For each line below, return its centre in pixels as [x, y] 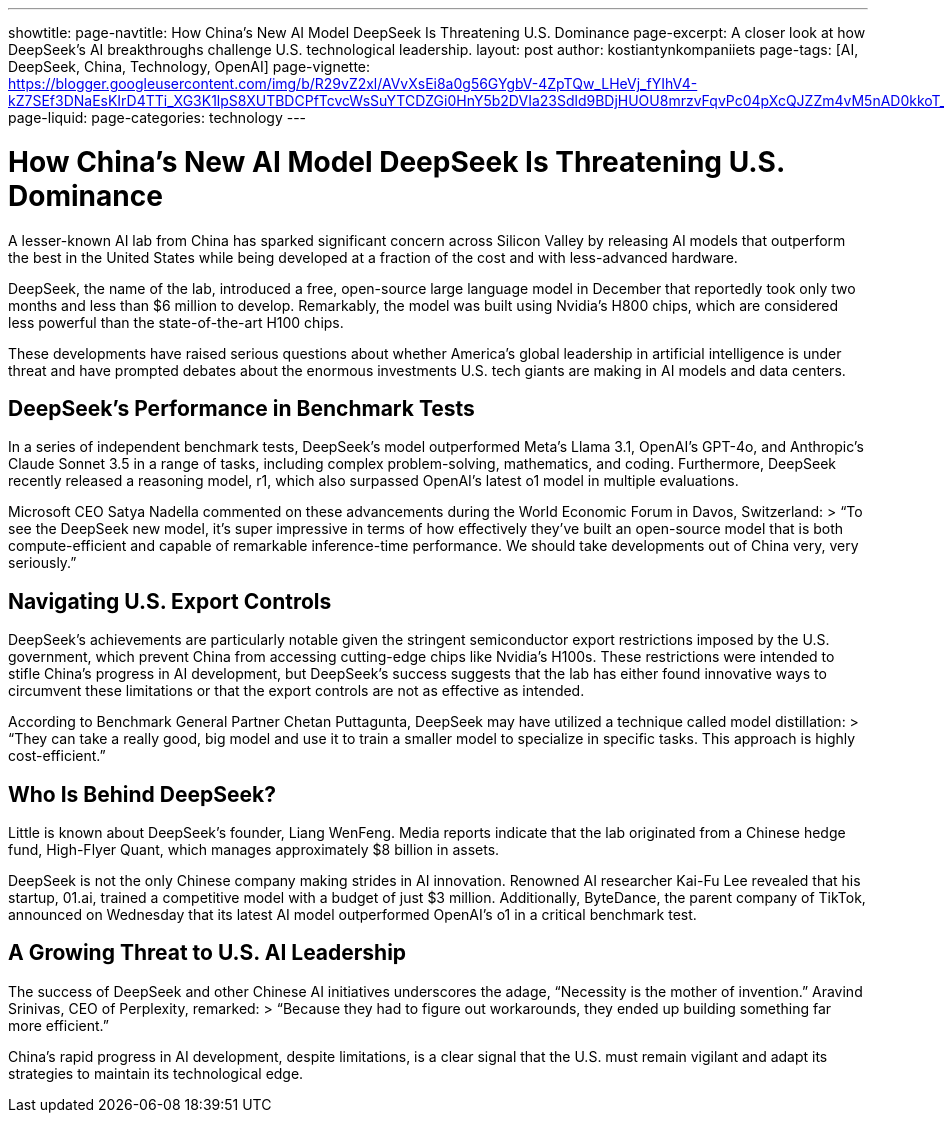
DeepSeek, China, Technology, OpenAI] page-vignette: [189, 66]
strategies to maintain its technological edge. [156, 1073]
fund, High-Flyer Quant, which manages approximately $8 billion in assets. [254, 850]
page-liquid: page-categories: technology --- [157, 117]
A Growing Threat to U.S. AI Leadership [207, 953]
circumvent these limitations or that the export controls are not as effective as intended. [296, 691]
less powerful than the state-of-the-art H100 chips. [176, 322]
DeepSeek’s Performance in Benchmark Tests [241, 408]
